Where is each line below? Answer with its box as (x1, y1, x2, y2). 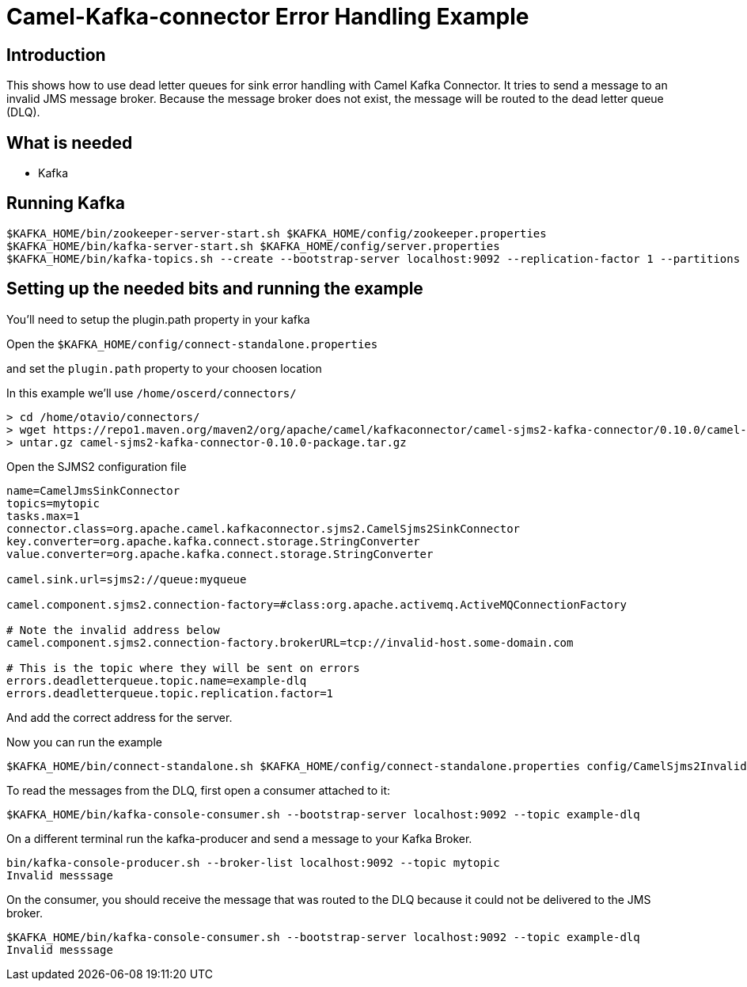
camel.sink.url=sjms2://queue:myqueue (6, 572, 247, 586)
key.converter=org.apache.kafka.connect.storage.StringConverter (6, 534, 420, 548)
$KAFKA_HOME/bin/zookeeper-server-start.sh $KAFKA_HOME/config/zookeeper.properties (6, 226, 547, 240)
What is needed (6, 132, 133, 153)
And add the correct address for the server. (6, 710, 233, 724)
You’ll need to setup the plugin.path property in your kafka (6, 312, 310, 326)
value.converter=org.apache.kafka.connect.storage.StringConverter (6, 547, 434, 560)
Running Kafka (6, 193, 126, 214)
